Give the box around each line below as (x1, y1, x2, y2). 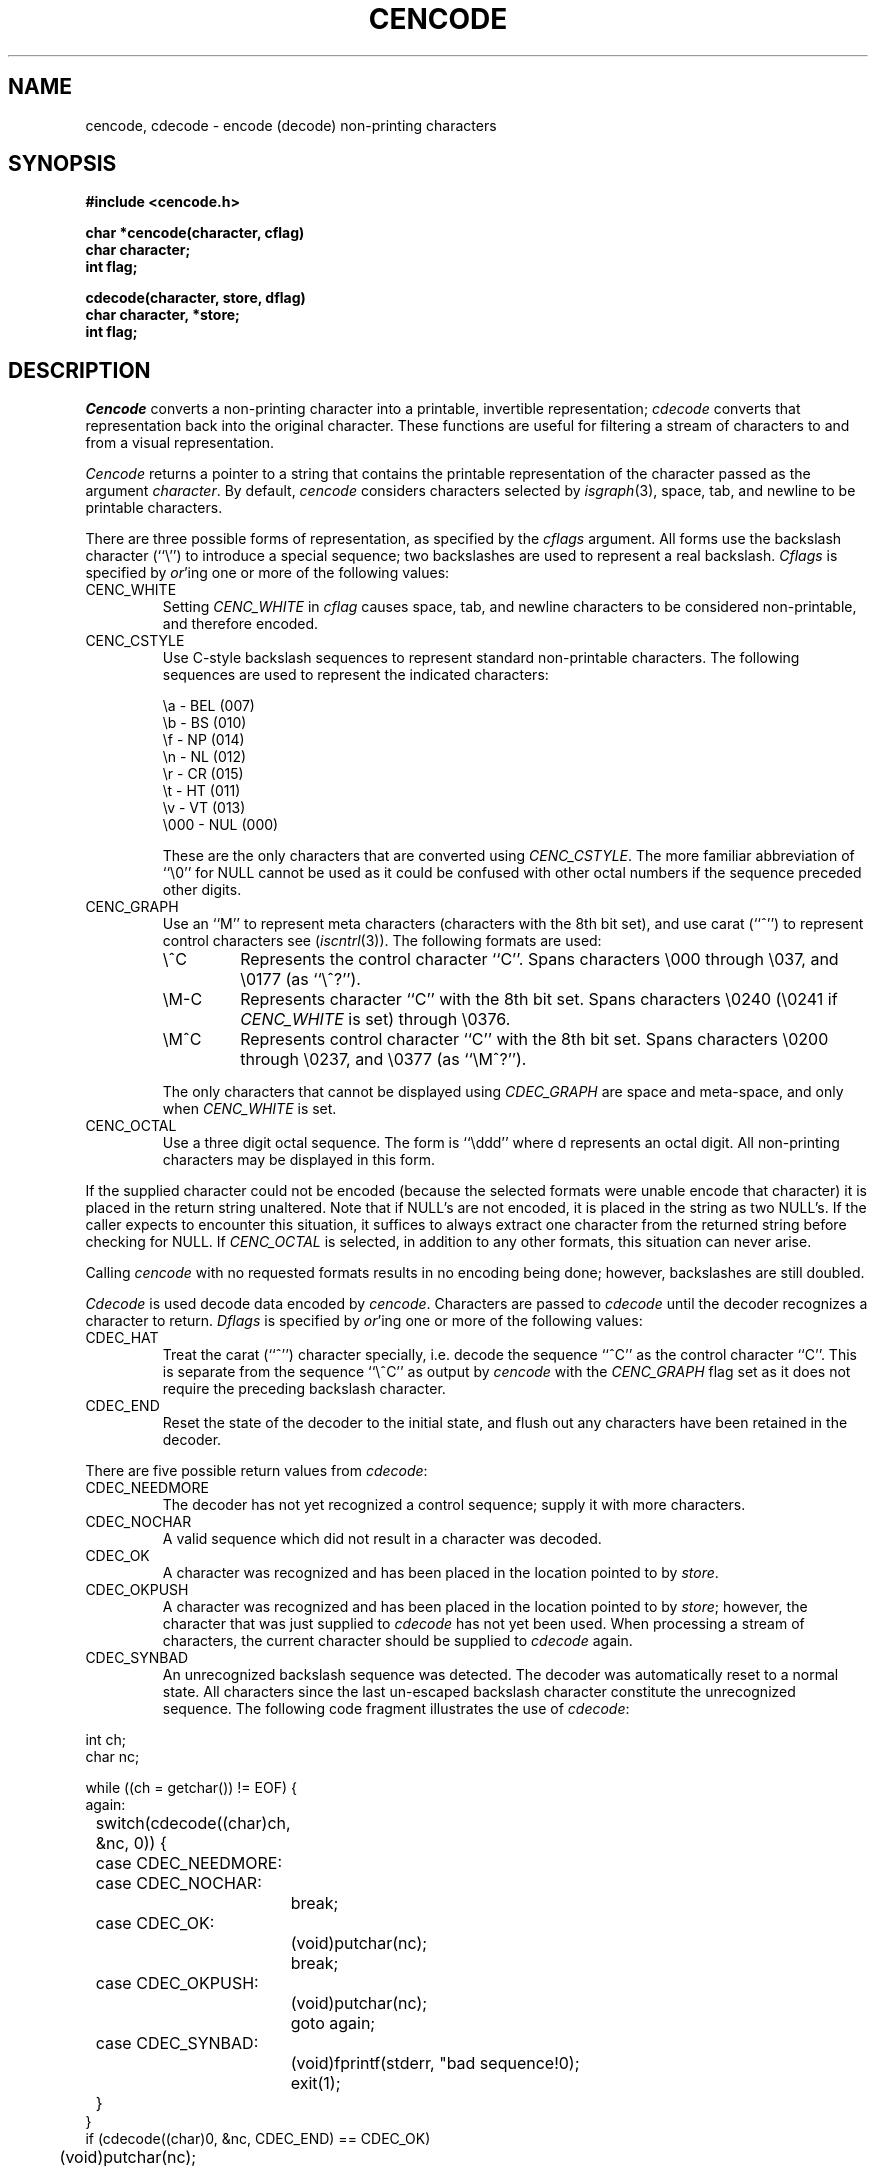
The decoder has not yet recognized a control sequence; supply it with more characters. (162, 1496, 746, 1514)
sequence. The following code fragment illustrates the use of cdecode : (162, 1700, 630, 1718)
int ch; (85, 1731, 127, 1749)
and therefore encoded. (162, 615, 319, 633)
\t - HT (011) (162, 782, 241, 800)
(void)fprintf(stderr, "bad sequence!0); (290, 2053, 580, 2074)
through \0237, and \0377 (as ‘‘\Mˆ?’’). (240, 1049, 527, 1070)
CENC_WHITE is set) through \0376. (240, 1009, 511, 1030)
